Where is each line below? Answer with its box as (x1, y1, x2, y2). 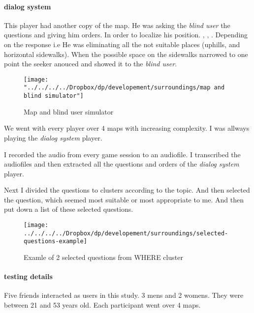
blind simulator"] (24, 92, 84, 100)
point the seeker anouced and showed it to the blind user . (4, 58, 177, 69)
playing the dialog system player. (4, 132, 102, 142)
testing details (4, 271, 53, 282)
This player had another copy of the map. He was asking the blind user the (4, 20, 230, 30)
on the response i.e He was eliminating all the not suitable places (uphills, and (4, 39, 240, 49)
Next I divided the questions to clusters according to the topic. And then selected (4, 185, 250, 195)
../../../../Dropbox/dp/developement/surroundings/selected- (24, 229, 228, 237)
